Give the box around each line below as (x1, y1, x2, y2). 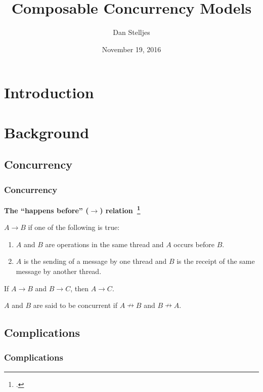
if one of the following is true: (28, 222, 120, 232)
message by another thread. (16, 265, 102, 276)
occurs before (173, 239, 214, 249)
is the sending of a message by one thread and (23, 256, 167, 266)
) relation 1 (100, 203, 141, 215)
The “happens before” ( (4, 205, 89, 215)
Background (4, 122, 90, 142)
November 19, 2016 (102, 44, 161, 54)
